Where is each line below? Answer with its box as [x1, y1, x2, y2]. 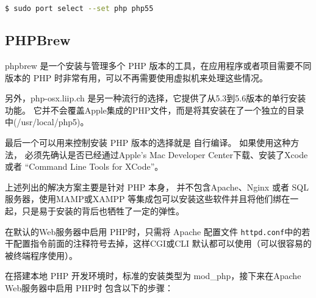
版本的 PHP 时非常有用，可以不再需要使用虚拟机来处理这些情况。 [5, 71, 268, 84]
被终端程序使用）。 [5, 249, 77, 261]
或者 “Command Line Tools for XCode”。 [5, 160, 163, 173]
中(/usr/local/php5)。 [5, 115, 89, 128]
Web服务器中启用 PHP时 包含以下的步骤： [5, 282, 174, 294]
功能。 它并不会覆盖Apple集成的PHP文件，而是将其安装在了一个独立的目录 [5, 103, 304, 116]
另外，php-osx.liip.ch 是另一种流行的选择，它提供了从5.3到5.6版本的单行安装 [5, 92, 306, 104]
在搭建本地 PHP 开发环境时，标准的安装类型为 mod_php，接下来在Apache [5, 269, 301, 282]
